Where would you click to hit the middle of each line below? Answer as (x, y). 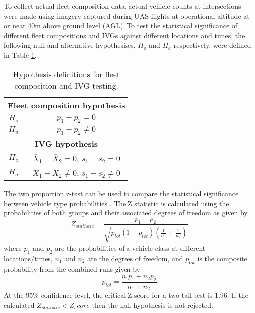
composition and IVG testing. (66, 85)
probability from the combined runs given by (72, 268)
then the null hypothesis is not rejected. (152, 305)
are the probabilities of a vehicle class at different (130, 248)
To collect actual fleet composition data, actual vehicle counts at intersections (123, 6)
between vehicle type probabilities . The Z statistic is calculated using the (117, 203)
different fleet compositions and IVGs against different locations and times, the (125, 35)
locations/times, (28, 258)
